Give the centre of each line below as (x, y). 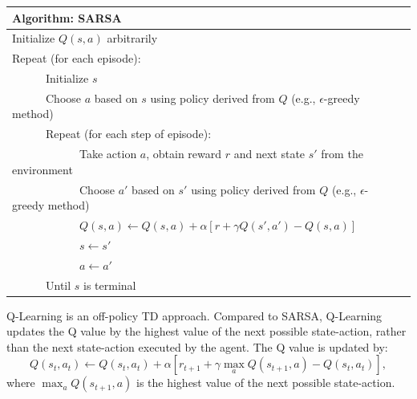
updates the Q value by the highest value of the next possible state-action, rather (206, 331)
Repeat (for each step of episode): (128, 134)
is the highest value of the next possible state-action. (265, 383)
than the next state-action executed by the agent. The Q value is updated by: (197, 346)
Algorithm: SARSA (67, 17)
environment (43, 169)
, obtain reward (184, 154)
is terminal (110, 285)
